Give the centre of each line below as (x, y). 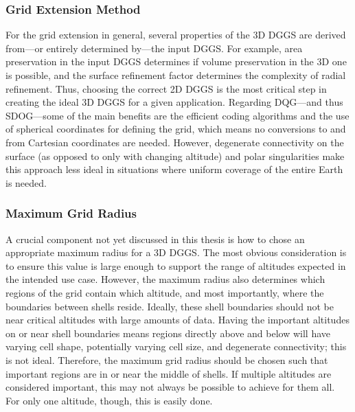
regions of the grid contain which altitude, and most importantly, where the (165, 292)
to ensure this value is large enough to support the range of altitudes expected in (176, 265)
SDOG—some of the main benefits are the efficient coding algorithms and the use (177, 115)
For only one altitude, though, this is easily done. (109, 400)
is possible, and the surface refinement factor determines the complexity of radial (176, 75)
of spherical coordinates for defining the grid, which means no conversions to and (176, 129)
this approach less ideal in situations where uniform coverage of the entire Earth (174, 169)
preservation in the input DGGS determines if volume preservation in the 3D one (176, 61)
